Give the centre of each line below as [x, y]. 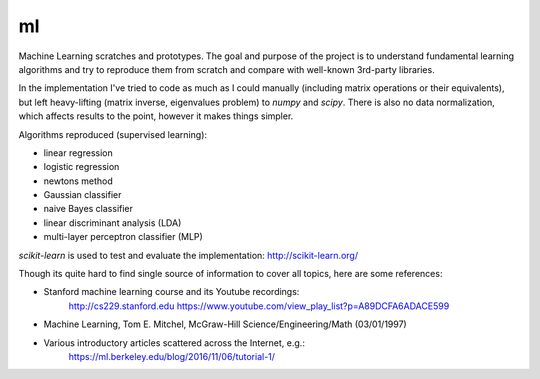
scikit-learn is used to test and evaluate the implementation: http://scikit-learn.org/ [188, 255]
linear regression [78, 152]
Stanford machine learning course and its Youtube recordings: [171, 292]
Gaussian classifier [82, 195]
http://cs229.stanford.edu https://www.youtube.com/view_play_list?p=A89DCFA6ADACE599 [259, 306]
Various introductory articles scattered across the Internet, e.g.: [174, 342]
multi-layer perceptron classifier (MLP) [123, 237]
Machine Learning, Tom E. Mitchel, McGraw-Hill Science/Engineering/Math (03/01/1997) [225, 324]
